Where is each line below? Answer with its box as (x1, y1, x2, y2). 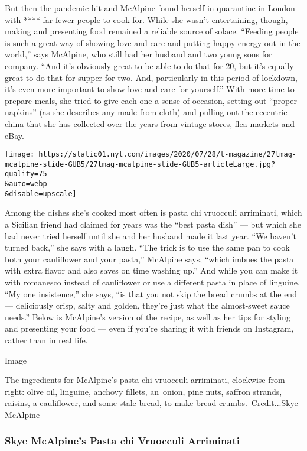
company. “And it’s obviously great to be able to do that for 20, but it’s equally (5, 59, 294, 72)
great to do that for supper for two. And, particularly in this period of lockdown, (5, 71, 298, 83)
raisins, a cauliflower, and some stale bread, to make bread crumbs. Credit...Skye (5, 397, 298, 409)
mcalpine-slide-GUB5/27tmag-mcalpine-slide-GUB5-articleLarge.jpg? (5, 160, 276, 168)
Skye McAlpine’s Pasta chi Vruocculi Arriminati (5, 433, 240, 448)
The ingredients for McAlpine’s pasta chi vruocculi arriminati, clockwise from (5, 374, 285, 386)
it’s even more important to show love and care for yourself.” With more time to (5, 83, 295, 95)
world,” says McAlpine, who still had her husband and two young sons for (5, 48, 272, 60)
